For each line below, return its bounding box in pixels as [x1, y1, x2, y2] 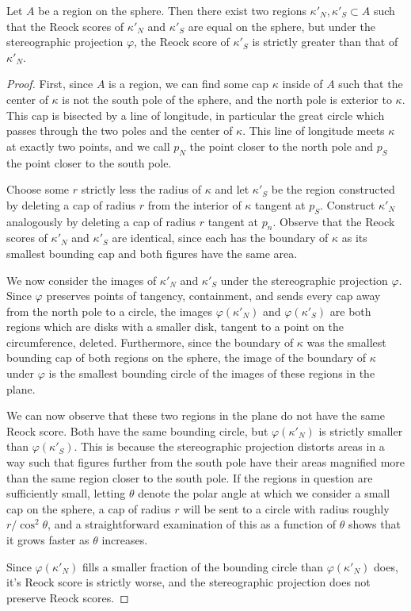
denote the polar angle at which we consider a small [138, 485, 390, 501]
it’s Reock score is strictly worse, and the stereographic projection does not [6, 574, 371, 590]
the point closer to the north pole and [189, 137, 374, 154]
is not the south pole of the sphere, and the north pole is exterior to [62, 90, 392, 107]
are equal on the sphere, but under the [188, 17, 375, 34]
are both [329, 302, 371, 319]
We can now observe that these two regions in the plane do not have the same [6, 407, 385, 424]
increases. [101, 532, 148, 548]
